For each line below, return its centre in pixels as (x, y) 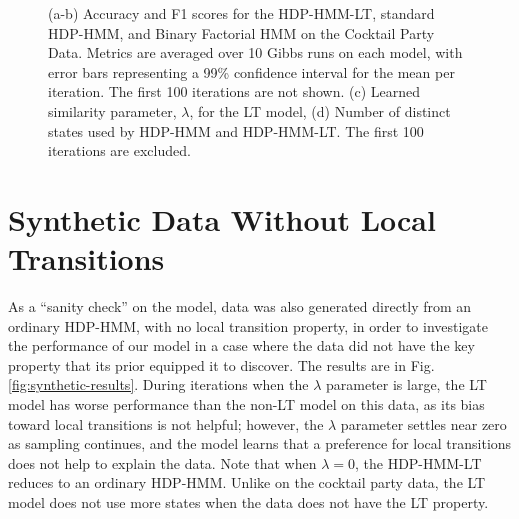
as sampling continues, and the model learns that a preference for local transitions (260, 443)
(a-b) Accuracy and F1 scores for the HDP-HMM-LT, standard (241, 13)
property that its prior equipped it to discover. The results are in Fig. (221, 364)
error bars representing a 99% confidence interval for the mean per (251, 71)
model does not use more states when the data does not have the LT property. (248, 502)
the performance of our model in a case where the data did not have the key (241, 345)
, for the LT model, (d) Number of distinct (320, 110)
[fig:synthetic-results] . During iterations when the (158, 384)
